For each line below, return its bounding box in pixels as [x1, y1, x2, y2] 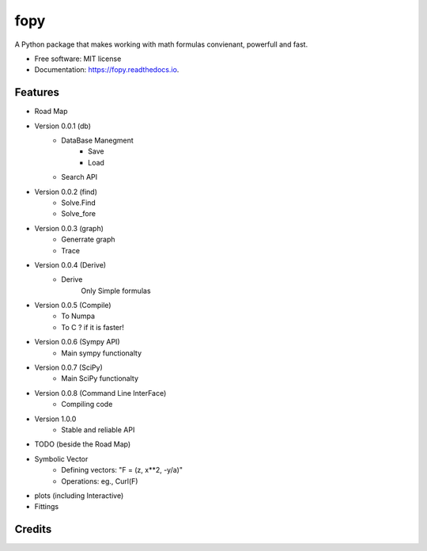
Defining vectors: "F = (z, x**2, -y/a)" [61, 465, 183, 475]
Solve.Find [61, 198, 96, 207]
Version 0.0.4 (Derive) [34, 260, 107, 269]
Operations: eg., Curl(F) [61, 476, 138, 486]
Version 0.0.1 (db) [34, 121, 91, 131]
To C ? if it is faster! [61, 322, 124, 332]
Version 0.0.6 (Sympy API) [34, 337, 120, 347]
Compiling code [61, 400, 113, 409]
